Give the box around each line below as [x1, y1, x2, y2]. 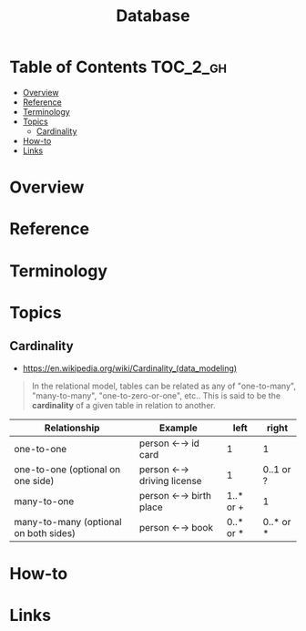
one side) [14, 474, 55, 487]
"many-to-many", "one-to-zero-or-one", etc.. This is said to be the [31, 389, 280, 401]
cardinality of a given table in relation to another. [31, 399, 216, 410]
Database [116, 5, 190, 26]
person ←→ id [138, 437, 200, 450]
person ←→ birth [138, 489, 212, 502]
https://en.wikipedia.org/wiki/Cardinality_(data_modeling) [22, 362, 238, 374]
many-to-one [14, 494, 75, 507]
